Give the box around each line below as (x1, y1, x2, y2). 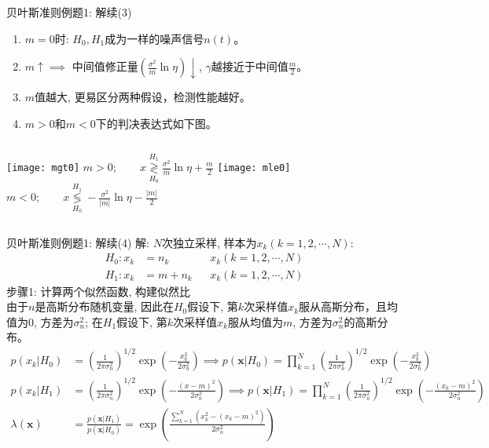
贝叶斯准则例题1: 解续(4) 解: (6, 234, 150, 250)
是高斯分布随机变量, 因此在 (35, 298, 174, 315)
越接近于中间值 (211, 58, 289, 75)
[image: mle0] (217, 162, 291, 173)
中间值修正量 (72, 58, 138, 75)
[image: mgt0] (6, 162, 80, 173)
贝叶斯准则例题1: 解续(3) (6, 4, 132, 20)
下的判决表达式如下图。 (95, 115, 217, 131)
